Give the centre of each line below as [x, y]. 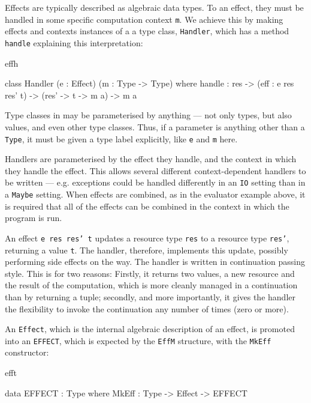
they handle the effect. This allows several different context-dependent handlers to [155, 170]
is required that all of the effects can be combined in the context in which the [147, 206]
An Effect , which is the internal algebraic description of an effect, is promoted [150, 329]
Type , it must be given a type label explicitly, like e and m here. [121, 138]
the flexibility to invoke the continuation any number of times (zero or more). [147, 308]
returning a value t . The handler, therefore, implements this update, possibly [147, 250]
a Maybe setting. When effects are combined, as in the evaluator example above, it [155, 194]
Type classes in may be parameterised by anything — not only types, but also [148, 115]
